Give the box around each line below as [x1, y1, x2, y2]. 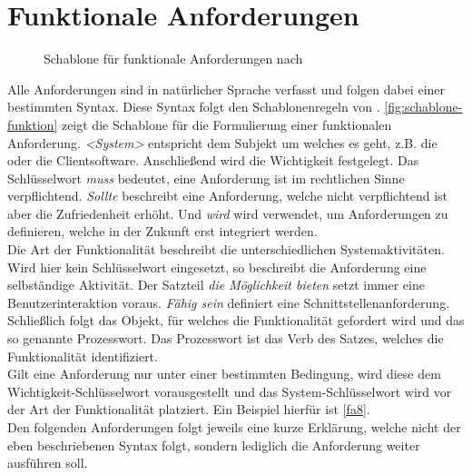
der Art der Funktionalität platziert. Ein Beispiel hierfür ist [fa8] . [7, 400, 370, 419]
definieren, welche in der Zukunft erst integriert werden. [7, 222, 318, 241]
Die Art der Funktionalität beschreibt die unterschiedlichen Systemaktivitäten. [7, 240, 445, 259]
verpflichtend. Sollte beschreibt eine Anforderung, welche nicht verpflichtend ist [7, 186, 448, 205]
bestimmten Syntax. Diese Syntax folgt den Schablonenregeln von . [7, 97, 380, 116]
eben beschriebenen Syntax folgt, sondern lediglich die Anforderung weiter [7, 435, 420, 454]
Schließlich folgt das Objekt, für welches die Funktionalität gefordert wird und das [7, 311, 465, 330]
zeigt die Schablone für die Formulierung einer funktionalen [61, 114, 392, 134]
